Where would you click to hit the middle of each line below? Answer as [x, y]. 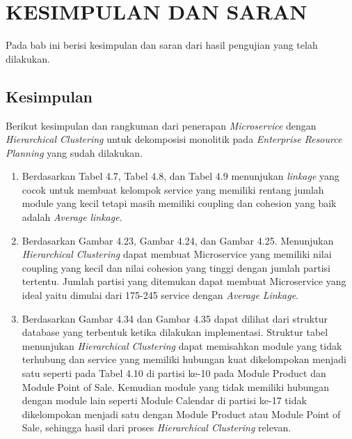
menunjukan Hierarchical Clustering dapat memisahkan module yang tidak [182, 345]
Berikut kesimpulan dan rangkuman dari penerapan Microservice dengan [161, 125]
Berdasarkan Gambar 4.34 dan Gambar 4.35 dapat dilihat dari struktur [175, 318]
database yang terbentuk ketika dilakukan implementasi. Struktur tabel [175, 332]
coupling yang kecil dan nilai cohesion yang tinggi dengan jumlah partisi [176, 267]
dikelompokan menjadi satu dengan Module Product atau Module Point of [181, 414]
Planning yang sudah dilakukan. [74, 152]
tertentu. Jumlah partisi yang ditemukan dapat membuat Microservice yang [184, 281]
